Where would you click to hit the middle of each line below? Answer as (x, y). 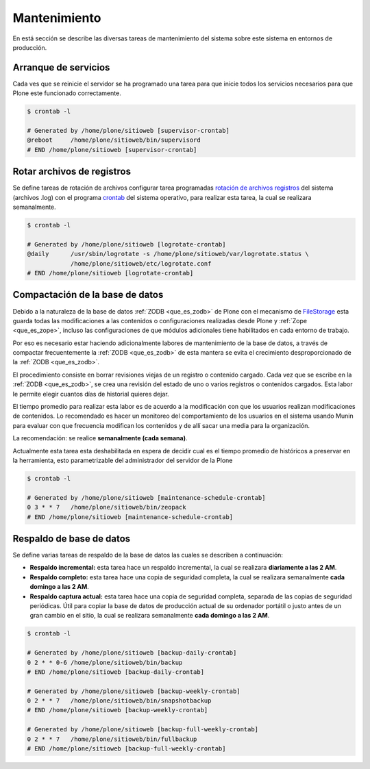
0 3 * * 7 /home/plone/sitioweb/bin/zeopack (107, 507)
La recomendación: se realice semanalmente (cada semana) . (100, 438)
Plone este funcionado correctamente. (67, 93)
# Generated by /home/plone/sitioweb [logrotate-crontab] (126, 244)
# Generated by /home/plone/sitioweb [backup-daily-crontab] (132, 653)
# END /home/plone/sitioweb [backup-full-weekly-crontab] (126, 749)
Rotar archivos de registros (72, 172)
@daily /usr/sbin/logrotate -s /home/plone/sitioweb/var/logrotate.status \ (168, 254)
